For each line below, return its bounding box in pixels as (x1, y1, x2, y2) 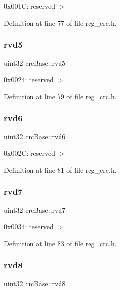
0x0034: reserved (4, 221, 54, 231)
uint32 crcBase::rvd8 (4, 278, 66, 289)
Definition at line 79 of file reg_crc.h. (4, 91, 117, 101)
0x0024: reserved (4, 74, 54, 84)
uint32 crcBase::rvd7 (4, 205, 66, 215)
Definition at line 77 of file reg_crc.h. (4, 17, 117, 28)
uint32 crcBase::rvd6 (4, 131, 66, 142)
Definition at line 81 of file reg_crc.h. (4, 164, 117, 175)
